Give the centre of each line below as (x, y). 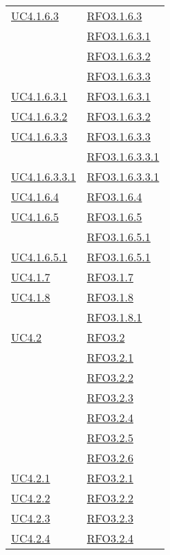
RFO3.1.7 (110, 277)
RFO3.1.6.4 (114, 196)
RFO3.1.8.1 (114, 317)
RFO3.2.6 (110, 458)
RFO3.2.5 (110, 438)
